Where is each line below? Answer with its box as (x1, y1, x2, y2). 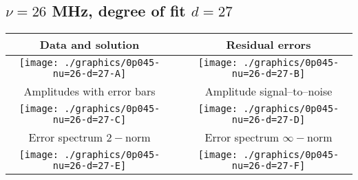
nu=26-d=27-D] (231, 114, 306, 126)
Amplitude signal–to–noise (204, 83, 333, 100)
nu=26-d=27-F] (231, 160, 306, 172)
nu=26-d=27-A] (52, 68, 127, 80)
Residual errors (226, 36, 311, 53)
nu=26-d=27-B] (231, 68, 306, 80)
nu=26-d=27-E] (52, 160, 127, 172)
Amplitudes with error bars (23, 83, 156, 100)
